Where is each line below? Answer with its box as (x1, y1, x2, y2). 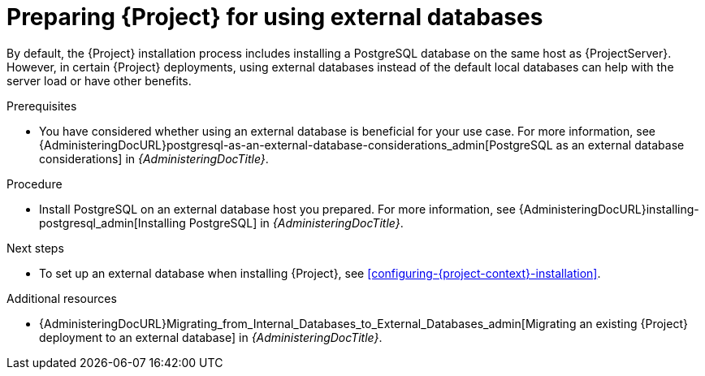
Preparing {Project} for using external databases (6, 3, 543, 31)
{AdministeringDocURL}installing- (518, 201, 699, 216)
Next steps (6, 240, 64, 255)
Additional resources (6, 291, 117, 305)
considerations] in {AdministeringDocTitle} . (39, 151, 269, 166)
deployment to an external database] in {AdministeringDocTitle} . (39, 330, 383, 344)
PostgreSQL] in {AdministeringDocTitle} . (188, 215, 404, 230)
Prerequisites (6, 98, 77, 113)
